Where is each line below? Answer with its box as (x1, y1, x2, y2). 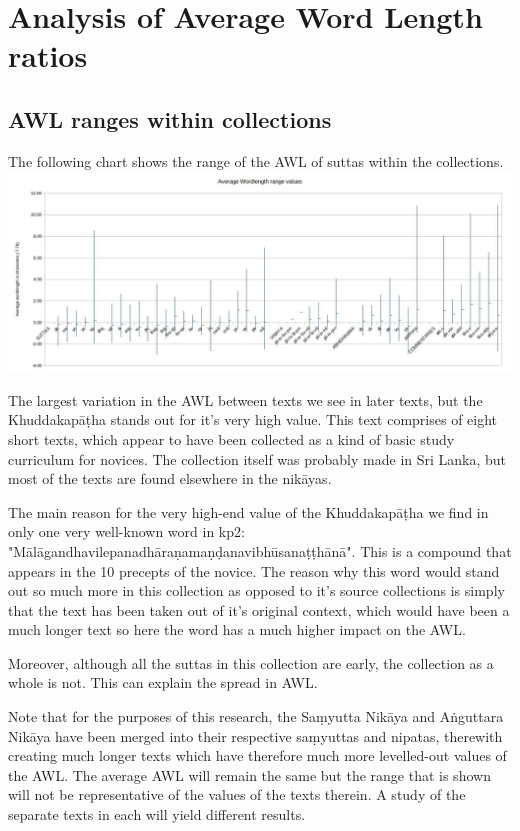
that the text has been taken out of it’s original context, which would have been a (8, 599, 510, 620)
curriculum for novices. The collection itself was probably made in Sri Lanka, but (8, 448, 507, 469)
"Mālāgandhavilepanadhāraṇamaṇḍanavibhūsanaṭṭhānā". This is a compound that (8, 540, 512, 561)
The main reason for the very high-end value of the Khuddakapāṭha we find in (8, 501, 489, 522)
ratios (8, 35, 88, 76)
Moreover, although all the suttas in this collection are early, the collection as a (8, 652, 494, 673)
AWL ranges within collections (8, 103, 332, 134)
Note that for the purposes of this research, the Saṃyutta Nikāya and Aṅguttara (8, 706, 504, 727)
